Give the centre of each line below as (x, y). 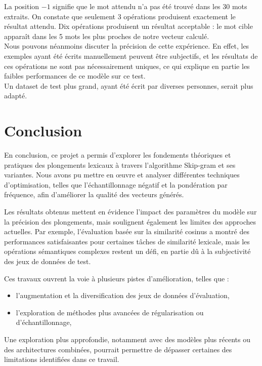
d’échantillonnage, (44, 322)
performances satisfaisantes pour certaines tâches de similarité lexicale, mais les (127, 241)
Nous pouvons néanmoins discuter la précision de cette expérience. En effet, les (127, 46)
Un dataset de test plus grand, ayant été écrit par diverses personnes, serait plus (129, 85)
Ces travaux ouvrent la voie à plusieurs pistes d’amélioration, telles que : (117, 278)
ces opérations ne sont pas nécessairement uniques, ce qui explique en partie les (127, 66)
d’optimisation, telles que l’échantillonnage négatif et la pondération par (116, 184)
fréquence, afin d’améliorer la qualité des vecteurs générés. (94, 194)
